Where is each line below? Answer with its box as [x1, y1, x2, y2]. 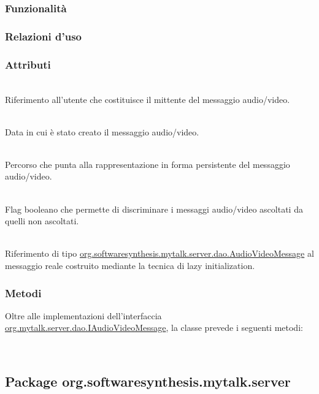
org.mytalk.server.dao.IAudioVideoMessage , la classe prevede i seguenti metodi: [5, 321, 303, 334]
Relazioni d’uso [5, 28, 82, 44]
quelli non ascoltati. [5, 214, 79, 227]
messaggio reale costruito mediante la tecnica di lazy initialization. [5, 259, 255, 272]
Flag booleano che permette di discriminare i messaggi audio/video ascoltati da [5, 202, 303, 215]
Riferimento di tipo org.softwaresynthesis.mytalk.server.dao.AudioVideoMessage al [5, 247, 314, 260]
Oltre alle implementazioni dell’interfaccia [5, 309, 162, 322]
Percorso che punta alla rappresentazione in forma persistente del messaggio [5, 157, 290, 170]
